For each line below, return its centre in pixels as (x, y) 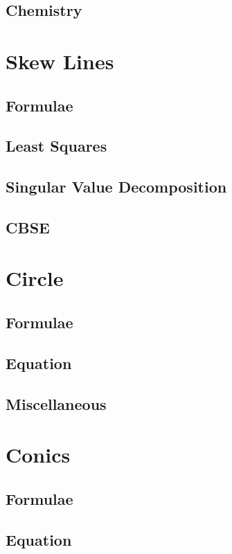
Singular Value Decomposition (116, 187)
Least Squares (56, 146)
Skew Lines (60, 61)
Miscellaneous (56, 403)
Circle (35, 278)
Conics (38, 455)
